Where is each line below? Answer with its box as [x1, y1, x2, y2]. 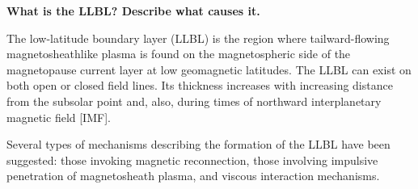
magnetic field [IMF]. [6, 108, 111, 125]
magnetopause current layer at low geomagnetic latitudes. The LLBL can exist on [6, 61, 412, 78]
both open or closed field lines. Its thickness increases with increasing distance [6, 77, 393, 94]
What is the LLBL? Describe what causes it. [6, 2, 260, 19]
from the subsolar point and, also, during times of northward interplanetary [6, 92, 382, 109]
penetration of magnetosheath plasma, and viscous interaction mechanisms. [6, 167, 380, 184]
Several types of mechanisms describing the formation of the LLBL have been [6, 136, 391, 153]
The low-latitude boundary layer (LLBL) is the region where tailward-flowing [6, 29, 390, 46]
